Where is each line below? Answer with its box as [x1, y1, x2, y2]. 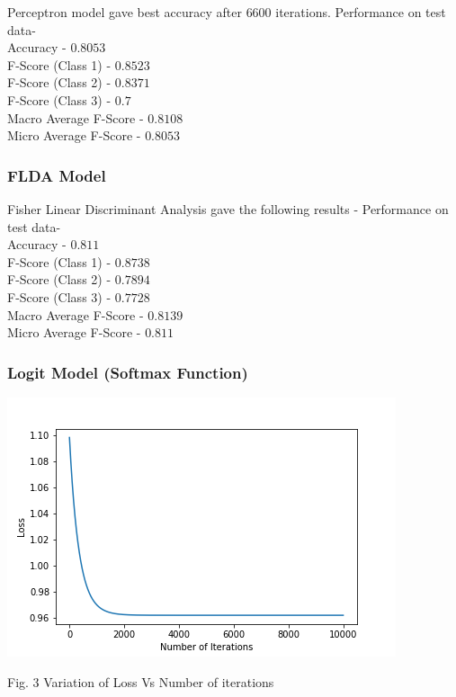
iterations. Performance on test [275, 3, 446, 21]
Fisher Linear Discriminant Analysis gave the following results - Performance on [7, 199, 449, 218]
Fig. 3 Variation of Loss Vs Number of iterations [7, 672, 274, 691]
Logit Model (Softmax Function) [7, 361, 248, 383]
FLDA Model [7, 164, 106, 186]
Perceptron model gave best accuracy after [7, 3, 242, 21]
